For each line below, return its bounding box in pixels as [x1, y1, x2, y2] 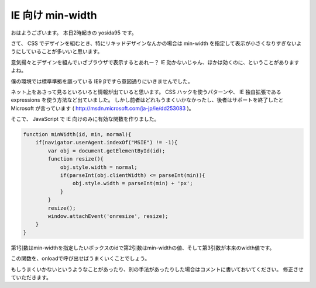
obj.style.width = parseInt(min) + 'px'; [72, 180, 193, 187]
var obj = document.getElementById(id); [47, 147, 166, 154]
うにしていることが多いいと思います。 [11, 48, 103, 55]
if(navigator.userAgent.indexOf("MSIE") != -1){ [35, 139, 178, 146]
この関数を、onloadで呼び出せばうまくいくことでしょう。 [11, 255, 150, 262]
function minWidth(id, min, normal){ [23, 131, 132, 138]
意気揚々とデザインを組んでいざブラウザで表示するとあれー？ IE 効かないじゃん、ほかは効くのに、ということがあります [11, 58, 300, 65]
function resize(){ [47, 155, 104, 162]
